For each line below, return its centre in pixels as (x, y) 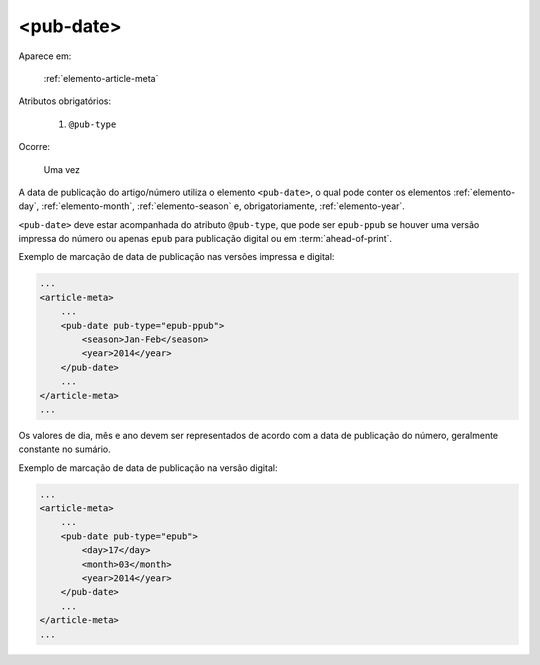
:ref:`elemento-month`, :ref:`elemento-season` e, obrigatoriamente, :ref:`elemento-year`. (223, 206)
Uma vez (61, 169)
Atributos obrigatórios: (65, 101)
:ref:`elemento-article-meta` (101, 78)
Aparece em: (45, 56)
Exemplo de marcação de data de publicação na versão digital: (148, 467)
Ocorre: (34, 147)
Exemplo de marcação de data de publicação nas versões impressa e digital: (176, 257)
